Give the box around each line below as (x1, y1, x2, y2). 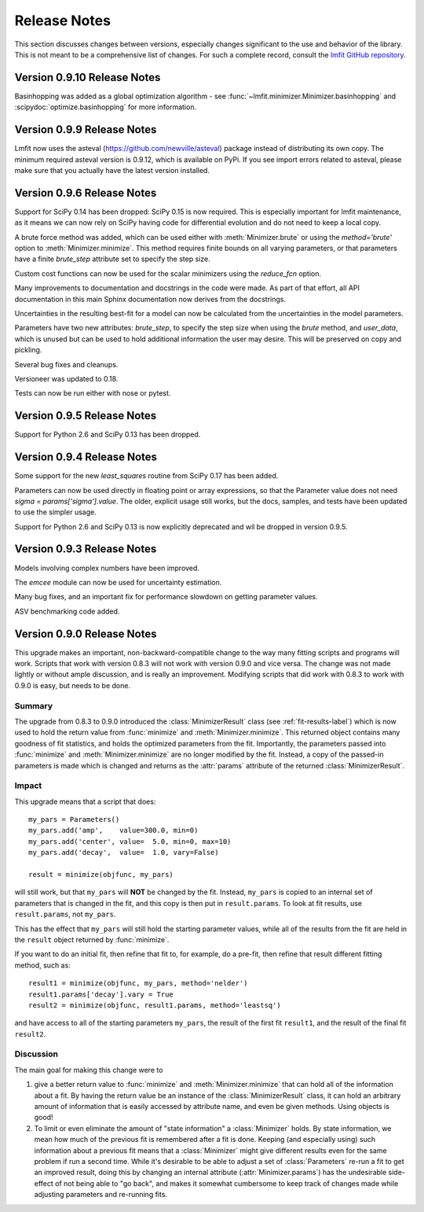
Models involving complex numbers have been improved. (14, 563, 200, 573)
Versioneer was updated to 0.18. (14, 374, 119, 383)
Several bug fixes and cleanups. (14, 359, 119, 369)
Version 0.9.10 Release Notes (14, 71, 161, 84)
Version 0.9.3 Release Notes (14, 543, 157, 556)
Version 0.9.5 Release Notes (14, 409, 157, 422)
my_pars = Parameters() (28, 815, 120, 824)
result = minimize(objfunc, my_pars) (28, 870, 174, 879)
